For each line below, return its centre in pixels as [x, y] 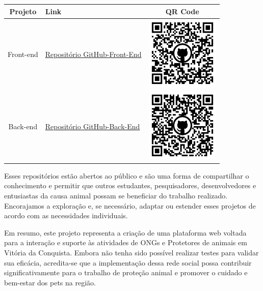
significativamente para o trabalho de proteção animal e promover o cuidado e [126, 272]
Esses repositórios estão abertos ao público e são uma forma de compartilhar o [127, 175]
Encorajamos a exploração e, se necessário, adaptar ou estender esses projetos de [130, 205]
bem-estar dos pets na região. [50, 282]
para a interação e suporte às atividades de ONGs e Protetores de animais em [126, 242]
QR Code [182, 11]
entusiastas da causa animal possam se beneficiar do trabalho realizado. [116, 196]
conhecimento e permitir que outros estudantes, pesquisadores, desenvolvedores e [130, 185]
